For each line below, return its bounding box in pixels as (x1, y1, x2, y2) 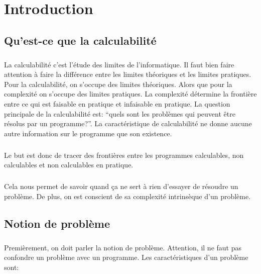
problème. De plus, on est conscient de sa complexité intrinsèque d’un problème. (4, 191, 251, 201)
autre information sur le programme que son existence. (4, 128, 172, 138)
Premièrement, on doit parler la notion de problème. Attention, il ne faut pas (4, 242, 241, 252)
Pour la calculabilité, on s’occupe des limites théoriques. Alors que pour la (4, 78, 232, 89)
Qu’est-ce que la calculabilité (4, 32, 157, 48)
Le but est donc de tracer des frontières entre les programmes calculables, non (4, 149, 244, 160)
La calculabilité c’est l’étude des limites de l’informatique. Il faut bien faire (4, 59, 234, 69)
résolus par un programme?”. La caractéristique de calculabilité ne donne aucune (4, 118, 252, 129)
